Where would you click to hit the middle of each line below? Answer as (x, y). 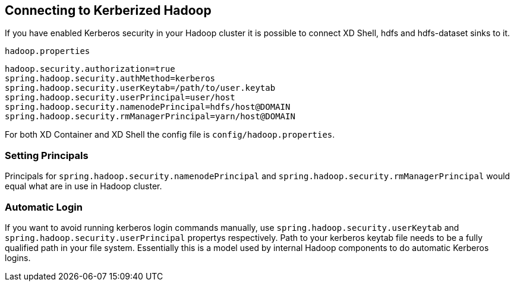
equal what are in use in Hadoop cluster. (83, 186)
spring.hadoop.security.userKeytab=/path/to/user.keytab (140, 88)
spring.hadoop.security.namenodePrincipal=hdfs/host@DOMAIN (148, 107)
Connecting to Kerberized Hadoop (108, 10)
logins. (18, 258)
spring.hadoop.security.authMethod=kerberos (110, 79)
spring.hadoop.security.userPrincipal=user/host (120, 98)
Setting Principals (47, 155)
